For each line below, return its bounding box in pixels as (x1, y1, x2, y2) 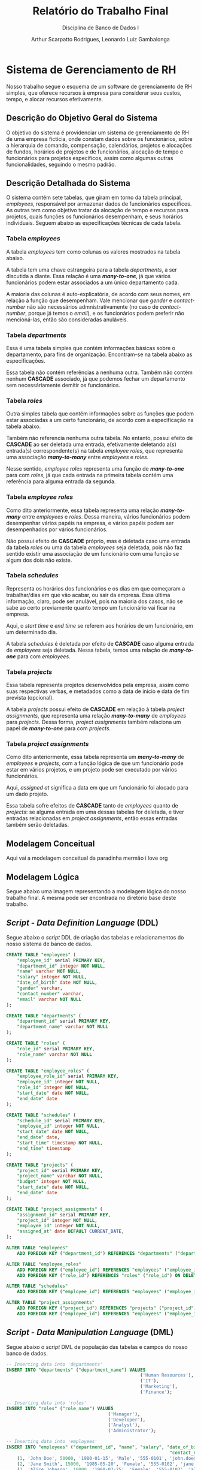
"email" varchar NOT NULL (17, 996, 82, 1002)
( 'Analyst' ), (108, 1422, 141, 1428)
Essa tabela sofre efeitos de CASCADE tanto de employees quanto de (6, 802, 178, 809)
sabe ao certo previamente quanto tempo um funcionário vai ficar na (6, 604, 176, 611)
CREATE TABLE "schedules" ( (6, 1112, 77, 1118)
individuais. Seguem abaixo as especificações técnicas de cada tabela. (6, 219, 182, 227)
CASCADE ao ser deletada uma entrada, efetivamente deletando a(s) (6, 441, 176, 448)
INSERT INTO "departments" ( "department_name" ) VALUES (6, 1367, 146, 1373)
